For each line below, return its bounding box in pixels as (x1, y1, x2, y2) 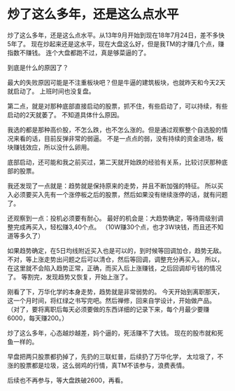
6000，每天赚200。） (7, 313, 69, 322)
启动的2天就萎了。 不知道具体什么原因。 (7, 110, 124, 119)
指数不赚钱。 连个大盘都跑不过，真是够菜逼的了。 (7, 48, 150, 57)
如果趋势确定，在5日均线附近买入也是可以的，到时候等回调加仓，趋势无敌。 (7, 246, 226, 254)
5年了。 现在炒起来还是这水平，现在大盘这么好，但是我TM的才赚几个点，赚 (7, 39, 225, 48)
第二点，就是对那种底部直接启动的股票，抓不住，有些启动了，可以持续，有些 (7, 102, 228, 110)
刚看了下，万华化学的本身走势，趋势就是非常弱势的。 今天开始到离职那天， (7, 287, 224, 296)
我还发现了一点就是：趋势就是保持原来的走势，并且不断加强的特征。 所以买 (7, 181, 224, 190)
